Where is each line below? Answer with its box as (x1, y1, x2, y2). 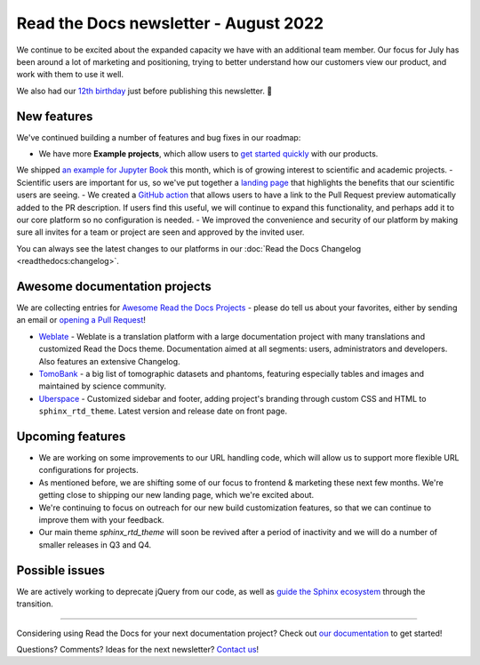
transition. (16, 598, 53, 609)
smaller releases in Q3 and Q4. (38, 539, 152, 550)
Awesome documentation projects (16, 278, 212, 293)
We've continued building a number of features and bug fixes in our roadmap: (16, 132, 301, 142)
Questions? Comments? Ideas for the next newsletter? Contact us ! (16, 644, 260, 654)
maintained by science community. (38, 381, 167, 391)
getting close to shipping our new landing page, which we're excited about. (38, 490, 315, 501)
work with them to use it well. (16, 69, 124, 80)
